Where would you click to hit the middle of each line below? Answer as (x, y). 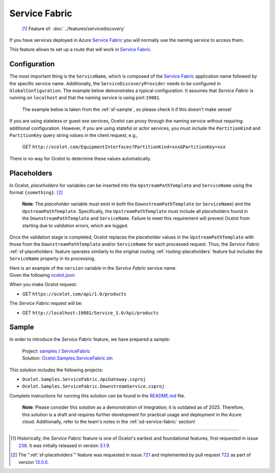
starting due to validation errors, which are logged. (75, 225)
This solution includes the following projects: (56, 370)
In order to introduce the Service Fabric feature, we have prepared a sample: (90, 339)
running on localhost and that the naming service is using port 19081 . (85, 98)
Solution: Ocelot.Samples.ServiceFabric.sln (67, 358)
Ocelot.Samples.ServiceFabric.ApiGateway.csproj (84, 379)
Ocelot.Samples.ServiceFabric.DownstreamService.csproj (93, 386)
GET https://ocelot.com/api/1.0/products (74, 294)
